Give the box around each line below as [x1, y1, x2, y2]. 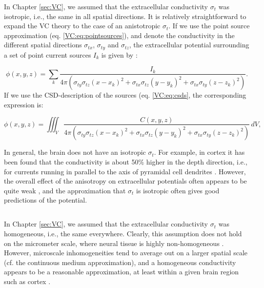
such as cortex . [4, 276, 51, 286]
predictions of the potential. [4, 195, 87, 205]
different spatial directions [4, 40, 82, 50]
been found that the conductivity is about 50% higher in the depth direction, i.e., [4, 157, 247, 167]
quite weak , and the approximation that [4, 185, 126, 195]
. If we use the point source [168, 21, 250, 31]
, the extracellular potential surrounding [129, 40, 249, 50]
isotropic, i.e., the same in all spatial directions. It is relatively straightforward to [4, 11, 246, 21]
